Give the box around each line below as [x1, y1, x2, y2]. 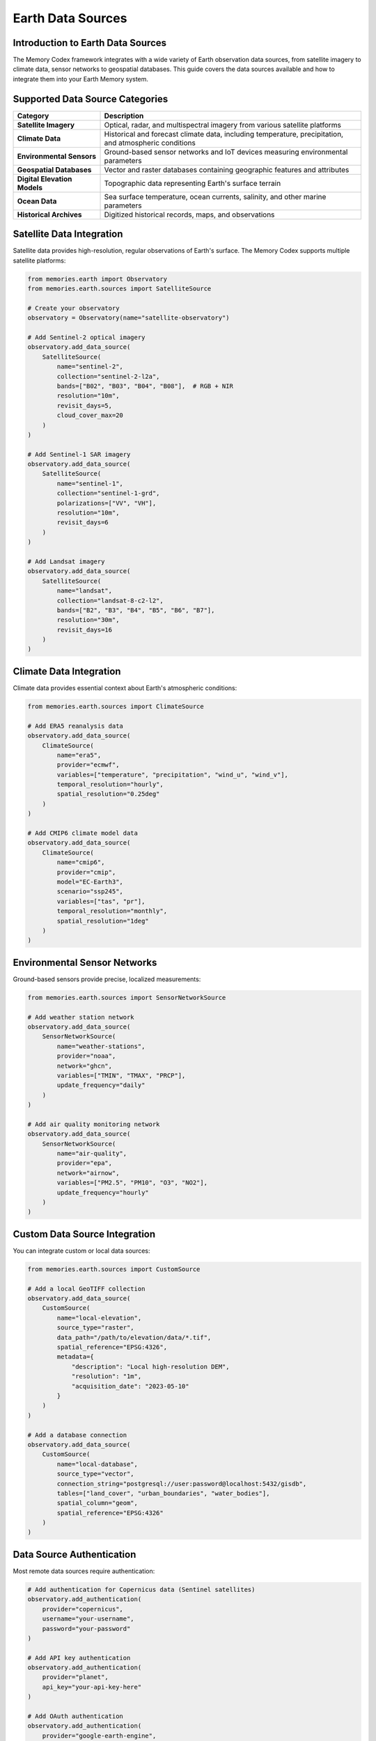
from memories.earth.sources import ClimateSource [27, 702, 205, 710]
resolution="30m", [56, 616, 120, 624]
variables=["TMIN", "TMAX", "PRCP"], [56, 1071, 186, 1079]
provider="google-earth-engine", [42, 1731, 157, 1740]
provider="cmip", [56, 868, 116, 876]
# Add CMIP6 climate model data [27, 829, 139, 837]
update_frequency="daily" [56, 1082, 146, 1089]
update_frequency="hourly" [56, 1188, 149, 1196]
